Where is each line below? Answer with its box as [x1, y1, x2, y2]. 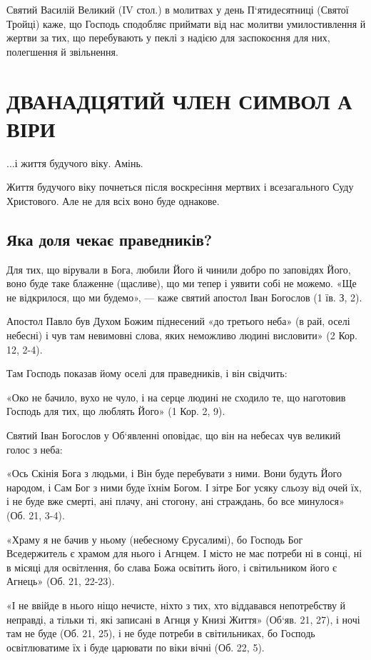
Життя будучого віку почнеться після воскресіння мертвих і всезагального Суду [6, 179, 354, 194]
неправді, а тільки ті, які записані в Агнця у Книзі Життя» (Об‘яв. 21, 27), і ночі [6, 611, 360, 626]
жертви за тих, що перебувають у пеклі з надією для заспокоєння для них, [6, 30, 330, 45]
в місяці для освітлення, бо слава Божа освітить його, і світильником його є [6, 559, 337, 574]
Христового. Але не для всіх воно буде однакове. [6, 193, 220, 208]
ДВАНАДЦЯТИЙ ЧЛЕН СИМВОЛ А [6, 86, 352, 115]
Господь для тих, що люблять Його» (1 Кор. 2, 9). [6, 404, 225, 419]
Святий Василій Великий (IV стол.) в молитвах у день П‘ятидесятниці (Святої [6, 2, 349, 16]
